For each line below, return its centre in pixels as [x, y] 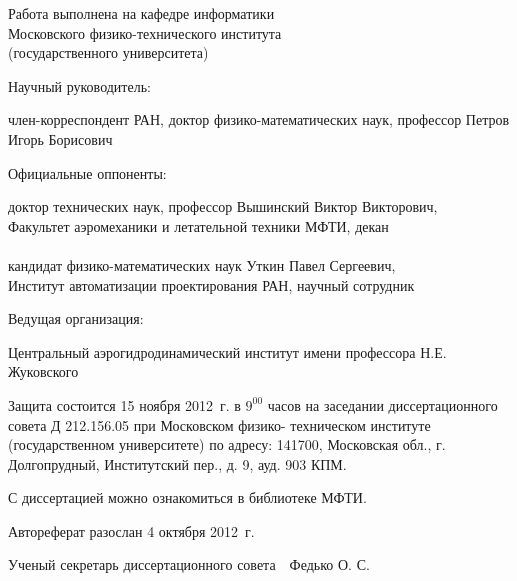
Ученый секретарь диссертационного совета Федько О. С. [189, 564]
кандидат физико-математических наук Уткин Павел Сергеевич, [202, 264]
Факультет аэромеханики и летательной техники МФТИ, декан [198, 225]
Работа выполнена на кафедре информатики [141, 13]
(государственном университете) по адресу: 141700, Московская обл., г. [227, 444]
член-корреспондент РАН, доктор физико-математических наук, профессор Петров [259, 119]
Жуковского [43, 371]
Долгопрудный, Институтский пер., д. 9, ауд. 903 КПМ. [177, 463]
